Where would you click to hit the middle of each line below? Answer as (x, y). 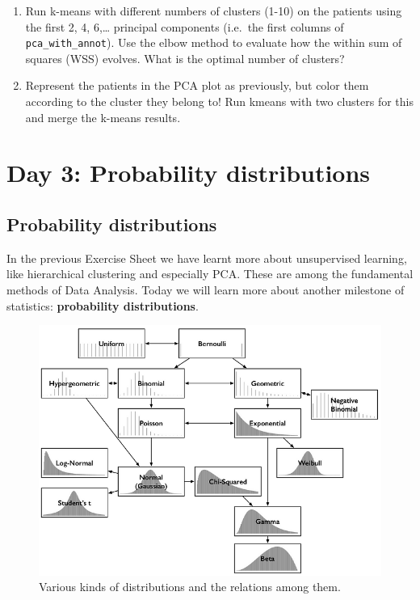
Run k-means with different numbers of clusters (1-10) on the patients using (214, 11)
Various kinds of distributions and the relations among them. (190, 587)
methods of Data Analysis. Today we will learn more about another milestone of (206, 289)
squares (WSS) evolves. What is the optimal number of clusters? (185, 58)
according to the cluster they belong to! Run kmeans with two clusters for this (220, 101)
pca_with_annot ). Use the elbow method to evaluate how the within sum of (214, 42)
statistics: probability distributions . (103, 305)
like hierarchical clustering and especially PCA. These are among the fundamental (210, 274)
